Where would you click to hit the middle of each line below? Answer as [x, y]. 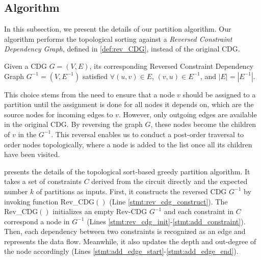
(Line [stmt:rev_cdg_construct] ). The [168, 201]
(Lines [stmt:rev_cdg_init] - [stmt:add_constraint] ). [166, 221]
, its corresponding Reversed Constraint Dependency [172, 66]
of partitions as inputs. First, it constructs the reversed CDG [131, 191]
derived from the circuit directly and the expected [169, 181]
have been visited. [32, 154]
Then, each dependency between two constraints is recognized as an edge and [125, 231]
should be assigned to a [219, 94]
